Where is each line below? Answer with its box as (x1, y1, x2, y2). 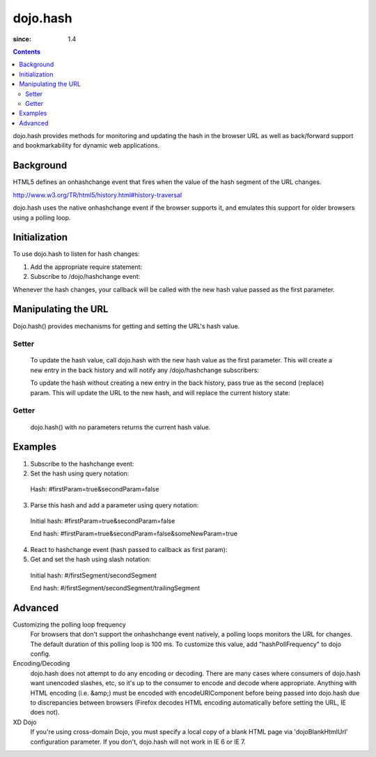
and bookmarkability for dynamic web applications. (13, 142, 160, 150)
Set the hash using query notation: (30, 469, 130, 477)
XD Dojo (13, 718, 37, 726)
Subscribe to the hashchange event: (30, 459, 134, 468)
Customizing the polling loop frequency (13, 620, 127, 629)
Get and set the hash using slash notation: (30, 555, 151, 564)
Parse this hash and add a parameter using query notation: (30, 500, 199, 509)
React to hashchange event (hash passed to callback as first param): (30, 545, 228, 553)
